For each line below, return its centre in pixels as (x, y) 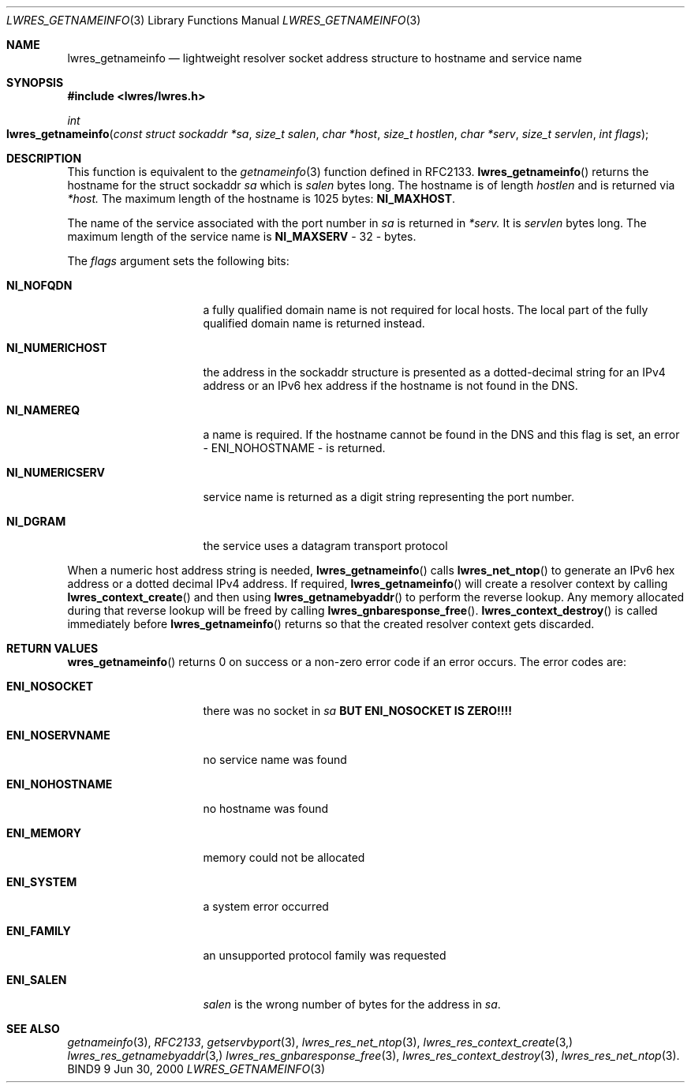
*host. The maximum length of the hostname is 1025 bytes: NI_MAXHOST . (261, 198)
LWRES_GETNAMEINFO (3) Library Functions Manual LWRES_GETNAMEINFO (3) (214, 20)
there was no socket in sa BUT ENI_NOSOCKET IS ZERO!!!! (357, 711)
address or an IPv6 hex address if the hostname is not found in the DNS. (390, 385)
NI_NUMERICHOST (57, 348)
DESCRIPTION (44, 158)
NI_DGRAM (36, 521)
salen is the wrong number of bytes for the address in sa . (352, 1004)
